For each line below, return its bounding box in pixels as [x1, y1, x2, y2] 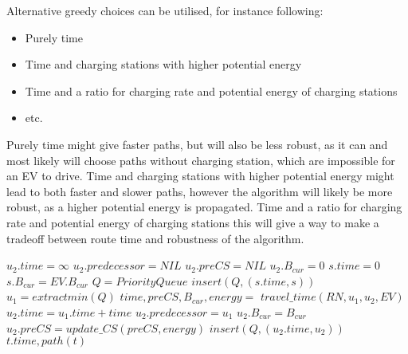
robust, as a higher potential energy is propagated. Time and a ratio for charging [6, 199, 402, 215]
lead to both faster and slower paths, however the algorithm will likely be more [6, 183, 393, 199]
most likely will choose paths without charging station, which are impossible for [6, 151, 395, 168]
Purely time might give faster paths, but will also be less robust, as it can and [6, 136, 388, 152]
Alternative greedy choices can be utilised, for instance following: [6, 2, 324, 18]
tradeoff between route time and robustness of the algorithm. [6, 230, 304, 246]
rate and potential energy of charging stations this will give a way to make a [6, 214, 379, 230]
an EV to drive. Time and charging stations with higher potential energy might [6, 167, 394, 184]
